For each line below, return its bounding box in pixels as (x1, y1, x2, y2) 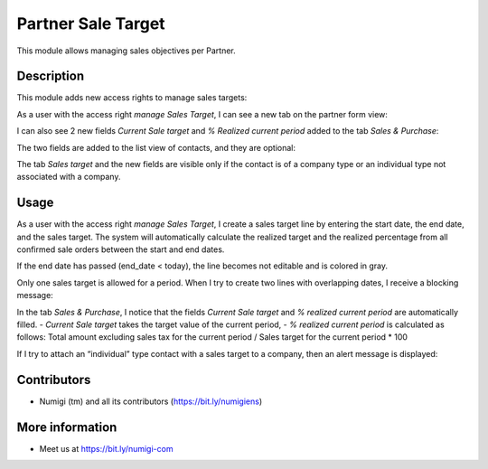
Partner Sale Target (16, 14, 166, 33)
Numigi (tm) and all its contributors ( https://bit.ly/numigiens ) (39, 396, 263, 407)
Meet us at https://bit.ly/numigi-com (39, 443, 174, 454)
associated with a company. (16, 172, 121, 183)
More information (16, 419, 117, 435)
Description (16, 69, 85, 84)
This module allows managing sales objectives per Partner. (16, 45, 237, 56)
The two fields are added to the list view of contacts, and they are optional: (16, 142, 296, 153)
